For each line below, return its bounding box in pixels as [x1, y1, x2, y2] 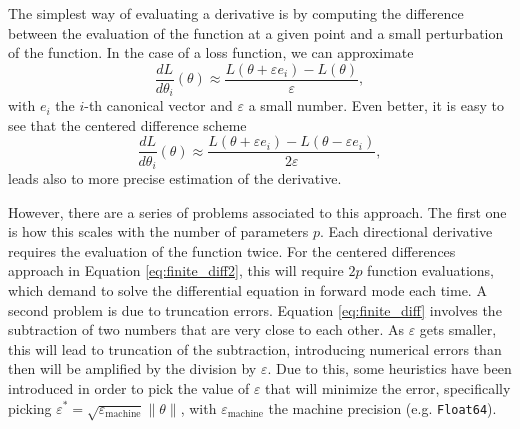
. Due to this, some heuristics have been [267, 358, 512, 379]
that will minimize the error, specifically [265, 377, 511, 398]
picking [8, 397, 52, 418]
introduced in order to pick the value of [8, 377, 250, 398]
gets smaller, [419, 319, 497, 340]
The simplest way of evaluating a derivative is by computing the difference [8, 3, 464, 23]
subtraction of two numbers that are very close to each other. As [8, 319, 404, 340]
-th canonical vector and [84, 95, 233, 116]
